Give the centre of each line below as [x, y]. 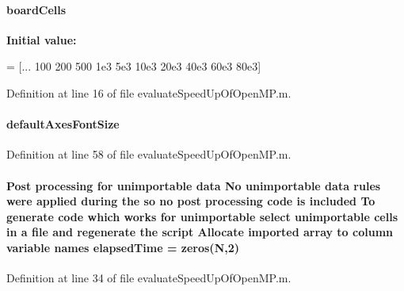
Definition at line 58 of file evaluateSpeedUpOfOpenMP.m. [149, 154]
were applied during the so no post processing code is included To [191, 201]
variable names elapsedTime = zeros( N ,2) [123, 247]
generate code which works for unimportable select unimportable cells [202, 216]
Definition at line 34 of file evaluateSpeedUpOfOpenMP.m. [149, 278]
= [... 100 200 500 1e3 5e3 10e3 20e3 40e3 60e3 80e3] [134, 66]
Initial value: [42, 39]
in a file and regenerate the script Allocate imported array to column [200, 232]
